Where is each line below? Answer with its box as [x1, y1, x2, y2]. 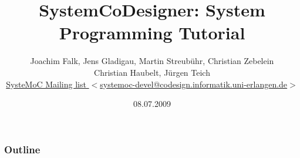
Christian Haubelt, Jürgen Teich [94, 66, 210, 78]
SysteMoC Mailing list [6, 78, 86, 90]
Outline [4, 142, 41, 156]
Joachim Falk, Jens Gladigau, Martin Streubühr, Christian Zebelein [30, 55, 274, 67]
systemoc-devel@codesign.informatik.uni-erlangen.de [100, 78, 288, 90]
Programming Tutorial [59, 21, 245, 45]
